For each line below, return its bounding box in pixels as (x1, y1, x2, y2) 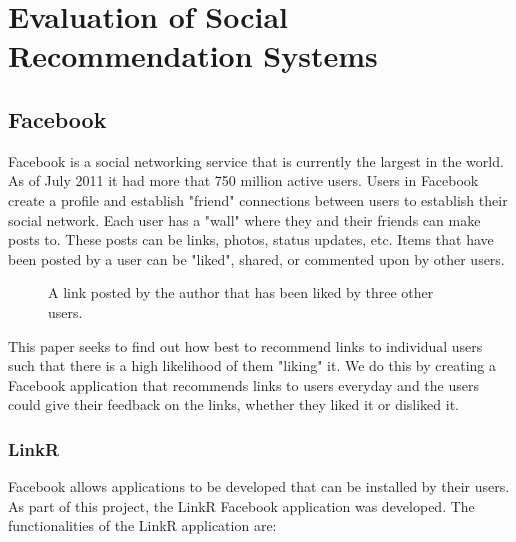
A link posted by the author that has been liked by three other (48, 282, 434, 303)
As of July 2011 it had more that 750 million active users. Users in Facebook (8, 170, 479, 191)
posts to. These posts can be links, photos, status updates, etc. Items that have (8, 229, 494, 250)
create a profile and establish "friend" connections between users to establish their (8, 189, 508, 210)
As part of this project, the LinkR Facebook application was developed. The (8, 495, 475, 516)
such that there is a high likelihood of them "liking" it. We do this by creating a (8, 355, 496, 376)
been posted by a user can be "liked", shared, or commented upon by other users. (8, 248, 505, 269)
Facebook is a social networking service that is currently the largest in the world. (8, 150, 504, 171)
